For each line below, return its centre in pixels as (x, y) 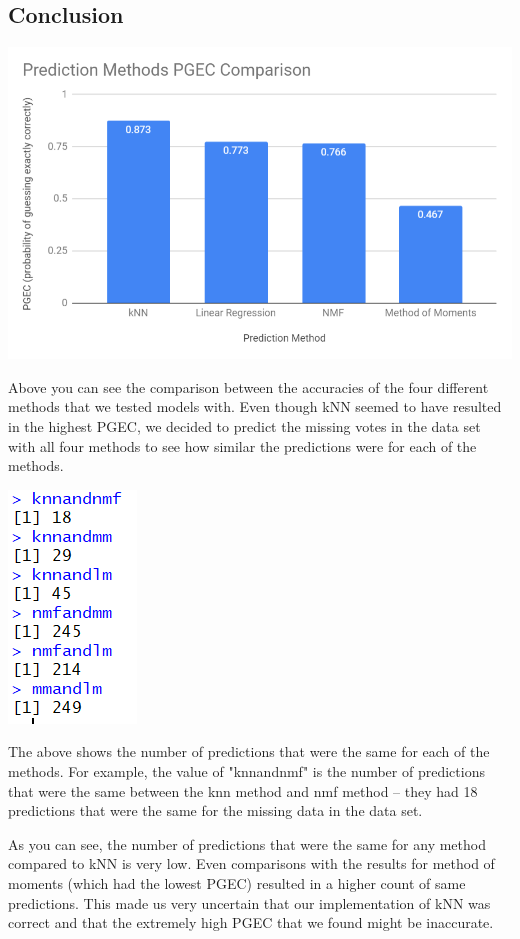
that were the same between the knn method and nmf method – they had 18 (243, 790)
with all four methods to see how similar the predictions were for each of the (242, 445)
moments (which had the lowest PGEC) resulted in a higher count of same (237, 882)
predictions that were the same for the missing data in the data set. (215, 810)
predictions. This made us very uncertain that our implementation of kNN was (249, 902)
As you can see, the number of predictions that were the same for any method (247, 843)
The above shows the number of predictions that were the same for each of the (249, 751)
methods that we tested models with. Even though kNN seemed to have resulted (255, 406)
